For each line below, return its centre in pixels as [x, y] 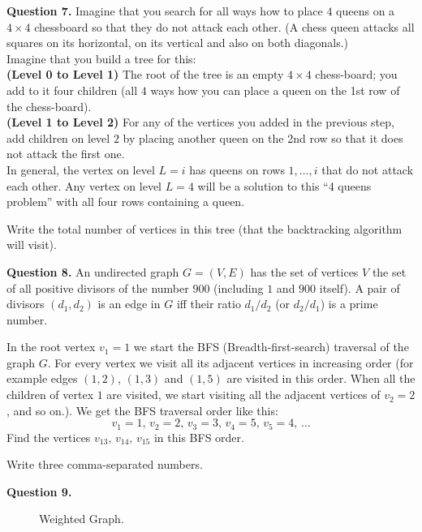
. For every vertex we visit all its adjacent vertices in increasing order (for [230, 362]
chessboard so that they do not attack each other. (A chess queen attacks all [224, 26]
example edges [42, 378]
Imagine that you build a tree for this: [101, 58]
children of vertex [50, 395]
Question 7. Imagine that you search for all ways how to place [165, 11]
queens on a [366, 11]
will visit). [32, 245]
